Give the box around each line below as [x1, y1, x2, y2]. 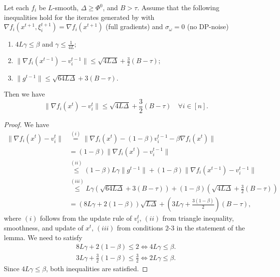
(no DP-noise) [187, 21, 229, 32]
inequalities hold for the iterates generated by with [4, 12, 155, 22]
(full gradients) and [105, 21, 163, 32]
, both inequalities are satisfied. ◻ [46, 263, 148, 273]
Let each [4, 2, 29, 12]
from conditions [117, 223, 163, 233]
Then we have [4, 89, 45, 99]
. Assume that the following [137, 2, 219, 12]
